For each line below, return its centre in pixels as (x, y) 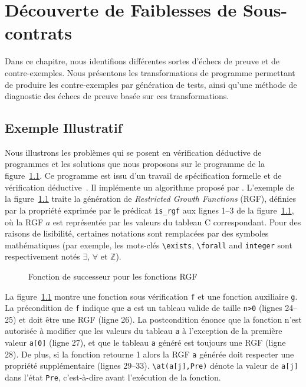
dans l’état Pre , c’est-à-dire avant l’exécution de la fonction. (113, 377)
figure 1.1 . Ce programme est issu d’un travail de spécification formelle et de (143, 176)
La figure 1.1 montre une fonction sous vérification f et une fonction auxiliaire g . (151, 296)
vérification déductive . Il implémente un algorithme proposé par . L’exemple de (150, 187)
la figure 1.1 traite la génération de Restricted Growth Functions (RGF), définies (150, 199)
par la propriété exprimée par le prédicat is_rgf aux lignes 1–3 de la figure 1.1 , (149, 210)
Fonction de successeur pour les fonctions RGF (113, 276)
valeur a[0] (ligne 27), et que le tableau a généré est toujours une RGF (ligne (145, 342)
